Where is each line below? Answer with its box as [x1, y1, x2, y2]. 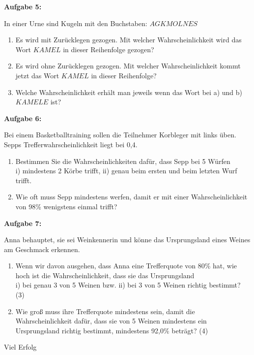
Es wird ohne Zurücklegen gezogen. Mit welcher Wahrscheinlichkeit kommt [15, 61, 241, 71]
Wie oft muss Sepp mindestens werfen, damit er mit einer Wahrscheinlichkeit [15, 192, 248, 202]
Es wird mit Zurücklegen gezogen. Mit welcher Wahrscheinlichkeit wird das [15, 34, 242, 45]
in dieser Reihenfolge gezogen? [63, 44, 154, 54]
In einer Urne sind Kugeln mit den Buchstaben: [4, 18, 147, 28]
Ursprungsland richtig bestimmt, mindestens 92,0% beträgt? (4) [15, 325, 208, 335]
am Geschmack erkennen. [4, 244, 80, 254]
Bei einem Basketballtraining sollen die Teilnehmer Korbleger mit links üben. [4, 129, 236, 140]
